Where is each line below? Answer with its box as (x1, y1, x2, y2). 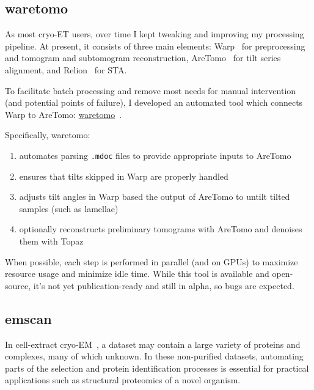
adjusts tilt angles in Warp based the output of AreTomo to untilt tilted (19, 190, 290, 203)
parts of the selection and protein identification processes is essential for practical (5, 361, 309, 374)
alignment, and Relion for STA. (5, 63, 127, 76)
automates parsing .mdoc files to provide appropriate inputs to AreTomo (19, 149, 291, 161)
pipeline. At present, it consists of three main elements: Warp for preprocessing (5, 39, 305, 52)
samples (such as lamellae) (19, 202, 119, 215)
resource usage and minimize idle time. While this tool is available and (5, 267, 269, 280)
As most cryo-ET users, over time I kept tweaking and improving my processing (5, 28, 304, 40)
